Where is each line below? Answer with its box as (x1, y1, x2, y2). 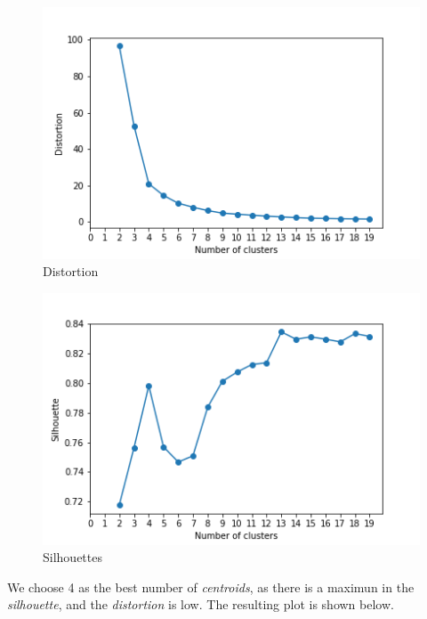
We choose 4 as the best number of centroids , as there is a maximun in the (7, 577, 415, 596)
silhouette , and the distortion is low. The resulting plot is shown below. (7, 595, 394, 614)
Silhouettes (43, 548, 102, 566)
